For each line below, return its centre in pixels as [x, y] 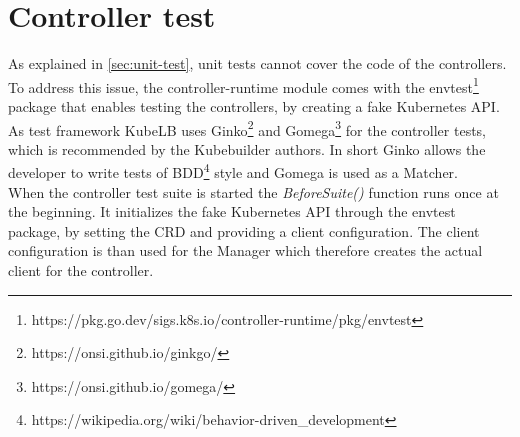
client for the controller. [81, 270]
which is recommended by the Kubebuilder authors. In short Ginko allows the [247, 148]
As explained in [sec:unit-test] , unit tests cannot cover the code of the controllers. [257, 63]
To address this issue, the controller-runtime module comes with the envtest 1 [243, 85]
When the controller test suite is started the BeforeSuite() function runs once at [253, 191]
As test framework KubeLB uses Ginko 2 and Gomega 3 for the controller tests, [247, 128]
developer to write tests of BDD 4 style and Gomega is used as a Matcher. [233, 171]
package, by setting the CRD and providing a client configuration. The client [244, 230]
